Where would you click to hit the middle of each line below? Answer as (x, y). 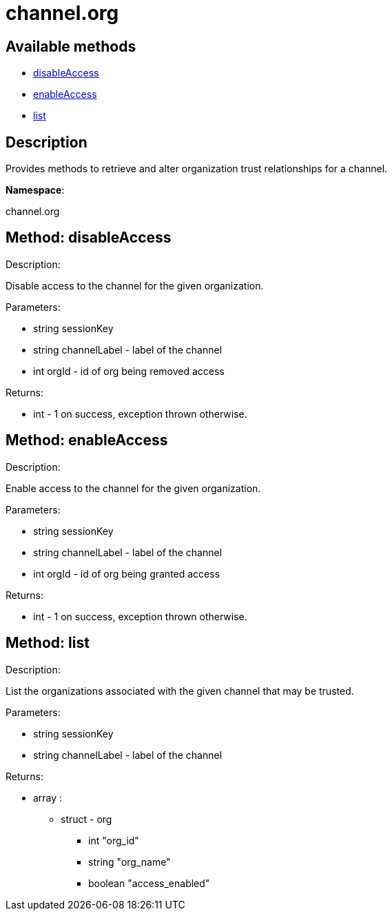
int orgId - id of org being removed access (129, 371)
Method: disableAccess (89, 238)
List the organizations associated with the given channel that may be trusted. (180, 691)
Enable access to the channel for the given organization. (133, 488)
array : (48, 797)
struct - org (86, 819)
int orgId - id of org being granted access (127, 573)
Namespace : (35, 190)
